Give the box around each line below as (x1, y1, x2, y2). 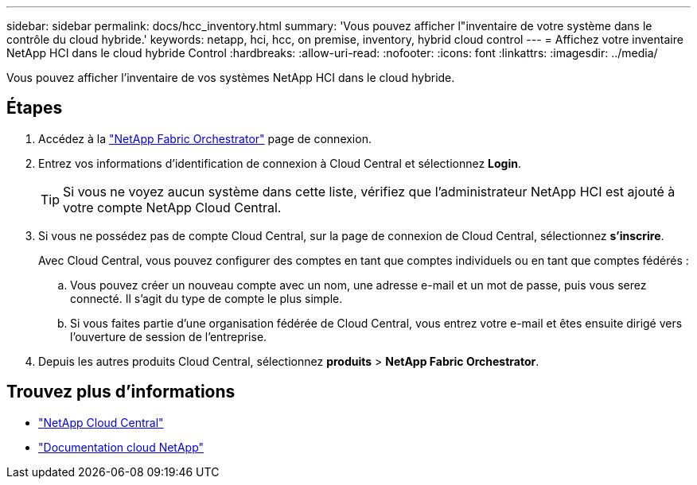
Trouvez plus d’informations (6, 382, 236, 402)
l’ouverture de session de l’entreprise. (70, 329, 267, 343)
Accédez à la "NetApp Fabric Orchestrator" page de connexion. (38, 131, 372, 145)
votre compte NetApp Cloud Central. (63, 199, 282, 215)
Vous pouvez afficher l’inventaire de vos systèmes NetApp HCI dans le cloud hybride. (6, 71, 455, 84)
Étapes (6, 98, 63, 118)
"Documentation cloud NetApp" (38, 440, 204, 454)
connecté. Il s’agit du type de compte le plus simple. (70, 291, 343, 305)
